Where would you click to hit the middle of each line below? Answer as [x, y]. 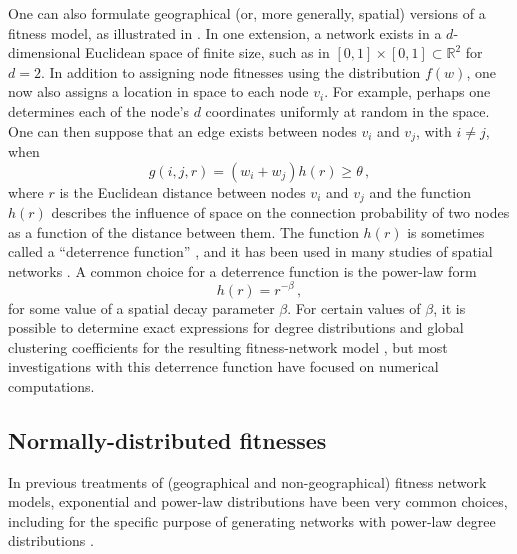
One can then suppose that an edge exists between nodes [182, 130]
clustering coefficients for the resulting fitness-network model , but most [228, 346]
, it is [449, 307]
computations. [51, 385]
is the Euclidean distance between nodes [182, 191]
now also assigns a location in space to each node [158, 91]
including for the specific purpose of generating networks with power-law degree [252, 520]
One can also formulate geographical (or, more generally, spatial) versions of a [247, 13]
